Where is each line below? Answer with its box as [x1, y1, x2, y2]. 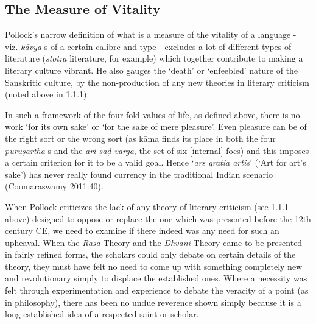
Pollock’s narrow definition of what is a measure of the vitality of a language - [5, 28, 297, 41]
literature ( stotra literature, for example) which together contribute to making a [5, 52, 303, 65]
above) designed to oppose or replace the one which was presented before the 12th [5, 212, 311, 225]
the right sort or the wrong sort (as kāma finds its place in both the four [5, 132, 276, 144]
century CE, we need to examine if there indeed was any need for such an [5, 224, 279, 237]
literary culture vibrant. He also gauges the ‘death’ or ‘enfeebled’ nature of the [5, 63, 298, 76]
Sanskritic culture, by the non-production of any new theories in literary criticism [5, 76, 309, 88]
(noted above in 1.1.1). [5, 88, 90, 100]
